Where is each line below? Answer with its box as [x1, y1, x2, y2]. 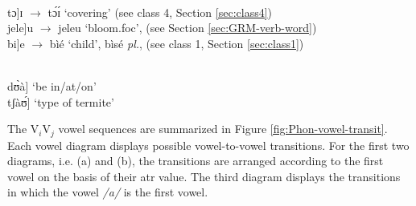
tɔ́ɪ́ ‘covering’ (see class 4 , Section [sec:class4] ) [47, 3, 273, 20]
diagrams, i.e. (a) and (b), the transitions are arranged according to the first [7, 152, 384, 169]
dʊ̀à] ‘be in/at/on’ [7, 77, 97, 94]
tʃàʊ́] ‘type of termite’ [7, 93, 114, 110]
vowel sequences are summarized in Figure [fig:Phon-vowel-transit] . [58, 120, 388, 137]
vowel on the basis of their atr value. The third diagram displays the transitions [7, 168, 401, 184]
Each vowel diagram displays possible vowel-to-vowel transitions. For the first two [7, 136, 410, 153]
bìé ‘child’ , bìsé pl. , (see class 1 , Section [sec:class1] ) [49, 34, 304, 51]
